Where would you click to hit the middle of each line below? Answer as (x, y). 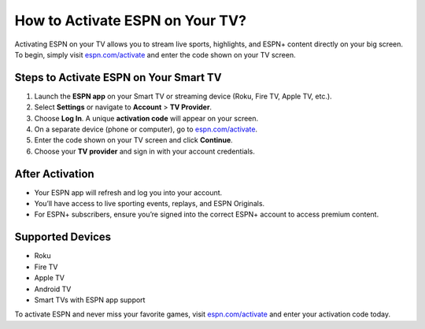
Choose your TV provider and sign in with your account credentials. (144, 151)
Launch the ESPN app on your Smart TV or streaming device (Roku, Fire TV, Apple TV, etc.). (183, 96)
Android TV (53, 289)
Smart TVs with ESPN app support (90, 300)
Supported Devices (63, 237)
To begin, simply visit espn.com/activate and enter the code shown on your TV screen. (155, 54)
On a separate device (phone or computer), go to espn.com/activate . (146, 129)
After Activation (54, 174)
